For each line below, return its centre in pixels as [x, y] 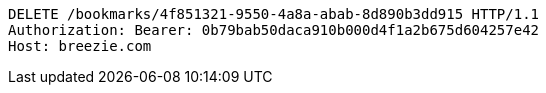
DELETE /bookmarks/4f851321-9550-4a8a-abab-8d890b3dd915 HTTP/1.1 [274, 14]
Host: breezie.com [80, 46]
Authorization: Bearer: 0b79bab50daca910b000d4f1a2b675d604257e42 [274, 30]
